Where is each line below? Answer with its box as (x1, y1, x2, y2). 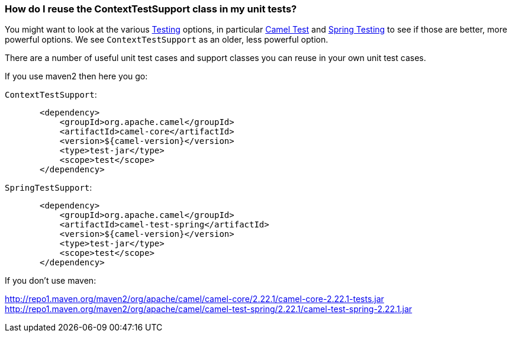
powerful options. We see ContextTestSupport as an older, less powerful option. (5, 34, 329, 45)
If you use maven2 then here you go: (5, 71, 148, 82)
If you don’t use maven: (5, 275, 96, 286)
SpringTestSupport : (5, 182, 92, 193)
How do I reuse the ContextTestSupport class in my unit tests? (5, 3, 297, 15)
